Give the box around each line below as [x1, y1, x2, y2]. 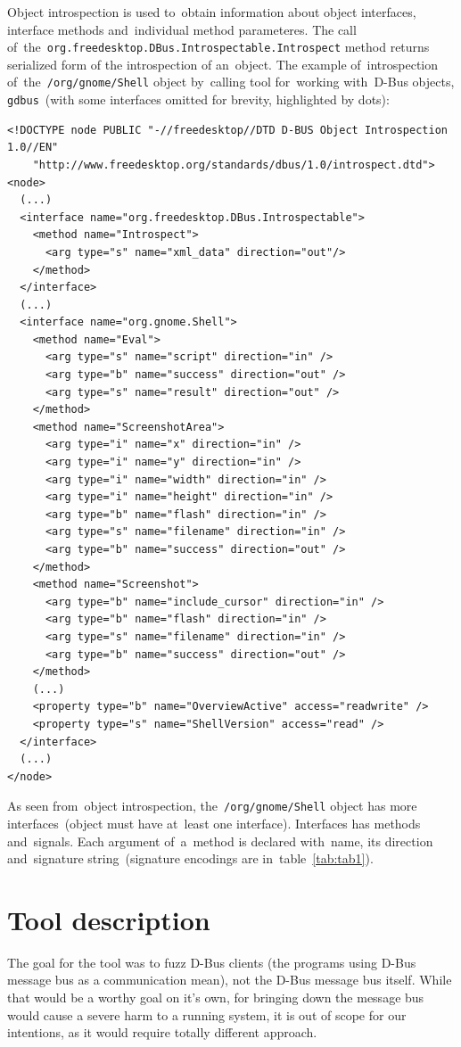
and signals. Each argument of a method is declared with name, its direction [7, 831, 433, 850]
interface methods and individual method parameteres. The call [7, 20, 357, 38]
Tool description [7, 901, 210, 937]
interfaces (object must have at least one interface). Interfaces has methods [7, 813, 421, 832]
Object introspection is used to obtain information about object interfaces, [7, 3, 416, 21]
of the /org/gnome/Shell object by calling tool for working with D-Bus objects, [7, 72, 455, 91]
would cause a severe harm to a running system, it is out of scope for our [7, 1005, 407, 1024]
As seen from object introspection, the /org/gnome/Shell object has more [7, 796, 417, 815]
